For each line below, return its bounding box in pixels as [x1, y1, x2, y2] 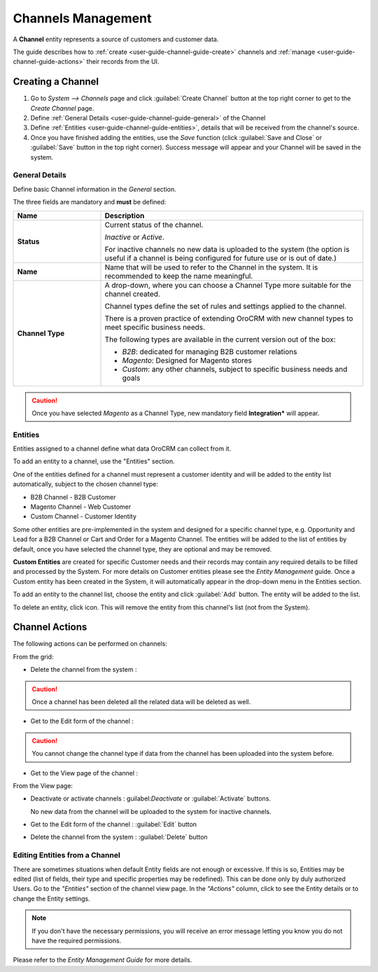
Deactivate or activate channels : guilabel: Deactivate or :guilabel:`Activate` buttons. [30, 794, 271, 803]
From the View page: [13, 781, 73, 790]
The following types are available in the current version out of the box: [104, 334, 336, 344]
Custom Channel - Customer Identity [30, 512, 136, 521]
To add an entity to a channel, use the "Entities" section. [13, 457, 175, 465]
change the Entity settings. [13, 894, 90, 903]
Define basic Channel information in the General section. [13, 185, 176, 193]
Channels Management [13, 10, 152, 26]
